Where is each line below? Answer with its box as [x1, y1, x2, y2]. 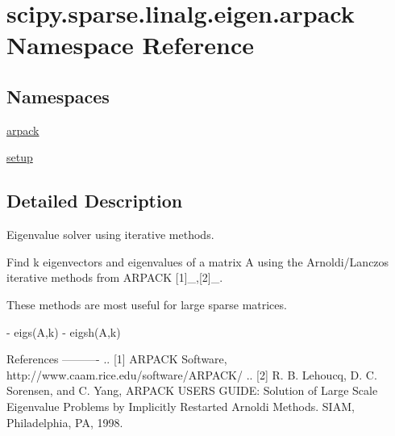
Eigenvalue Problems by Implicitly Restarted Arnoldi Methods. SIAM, [6, 397, 355, 414]
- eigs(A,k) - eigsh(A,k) [6, 323, 121, 340]
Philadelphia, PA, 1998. [6, 413, 123, 430]
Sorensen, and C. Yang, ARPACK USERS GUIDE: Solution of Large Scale [6, 382, 378, 399]
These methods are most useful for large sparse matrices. [6, 296, 287, 312]
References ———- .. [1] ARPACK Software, [6, 350, 227, 367]
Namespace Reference [6, 28, 254, 61]
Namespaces [6, 83, 110, 108]
